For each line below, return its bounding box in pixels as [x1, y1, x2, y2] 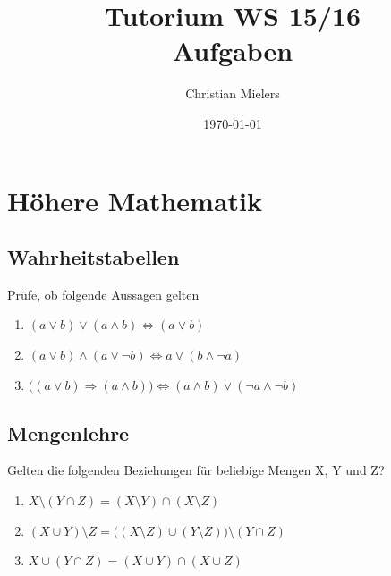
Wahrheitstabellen [7, 243, 180, 271]
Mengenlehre [7, 419, 130, 446]
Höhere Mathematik [7, 182, 263, 218]
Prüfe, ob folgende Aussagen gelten [7, 284, 200, 303]
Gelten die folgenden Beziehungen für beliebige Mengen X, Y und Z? [7, 461, 385, 479]
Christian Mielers [185, 84, 280, 103]
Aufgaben [172, 32, 293, 69]
